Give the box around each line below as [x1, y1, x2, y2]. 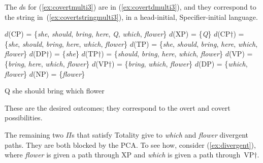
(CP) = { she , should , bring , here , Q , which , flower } [8, 28, 167, 39]
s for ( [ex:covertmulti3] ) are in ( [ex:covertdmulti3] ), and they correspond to [23, 2, 256, 12]
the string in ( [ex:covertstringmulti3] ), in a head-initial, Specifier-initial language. [5, 11, 258, 22]
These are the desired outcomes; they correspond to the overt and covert [5, 102, 231, 113]
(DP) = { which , [199, 58, 248, 69]
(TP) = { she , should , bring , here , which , [133, 38, 258, 49]
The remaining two [5, 129, 63, 140]
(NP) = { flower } [32, 68, 85, 79]
